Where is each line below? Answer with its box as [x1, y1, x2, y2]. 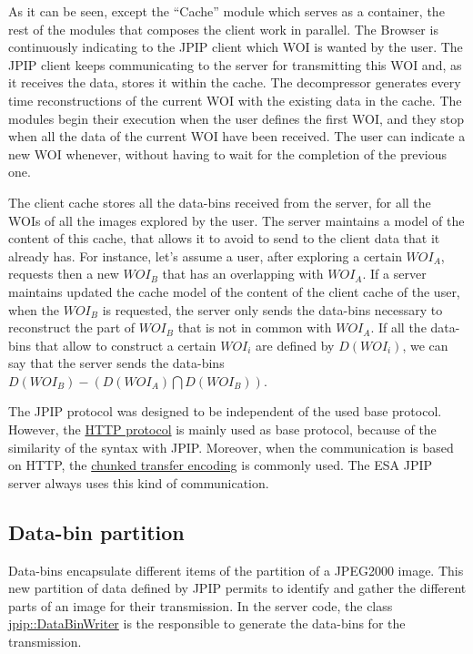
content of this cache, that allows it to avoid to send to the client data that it [8, 229, 440, 248]
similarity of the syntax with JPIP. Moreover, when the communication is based [8, 437, 454, 456]
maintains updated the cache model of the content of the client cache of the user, [8, 281, 460, 301]
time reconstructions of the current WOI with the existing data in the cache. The [8, 90, 462, 109]
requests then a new [8, 264, 119, 283]
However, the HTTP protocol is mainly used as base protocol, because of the [8, 420, 437, 439]
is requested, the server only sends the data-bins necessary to [102, 300, 443, 319]
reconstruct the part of [8, 318, 136, 337]
